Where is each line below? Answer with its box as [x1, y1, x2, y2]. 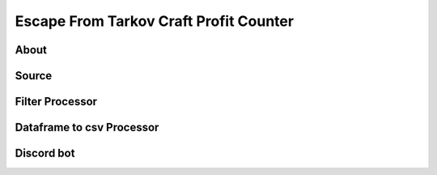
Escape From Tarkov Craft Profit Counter [15, 12, 295, 30]
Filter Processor [15, 95, 97, 109]
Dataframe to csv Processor [15, 121, 159, 134]
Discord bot [15, 147, 75, 160]
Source [15, 69, 53, 83]
